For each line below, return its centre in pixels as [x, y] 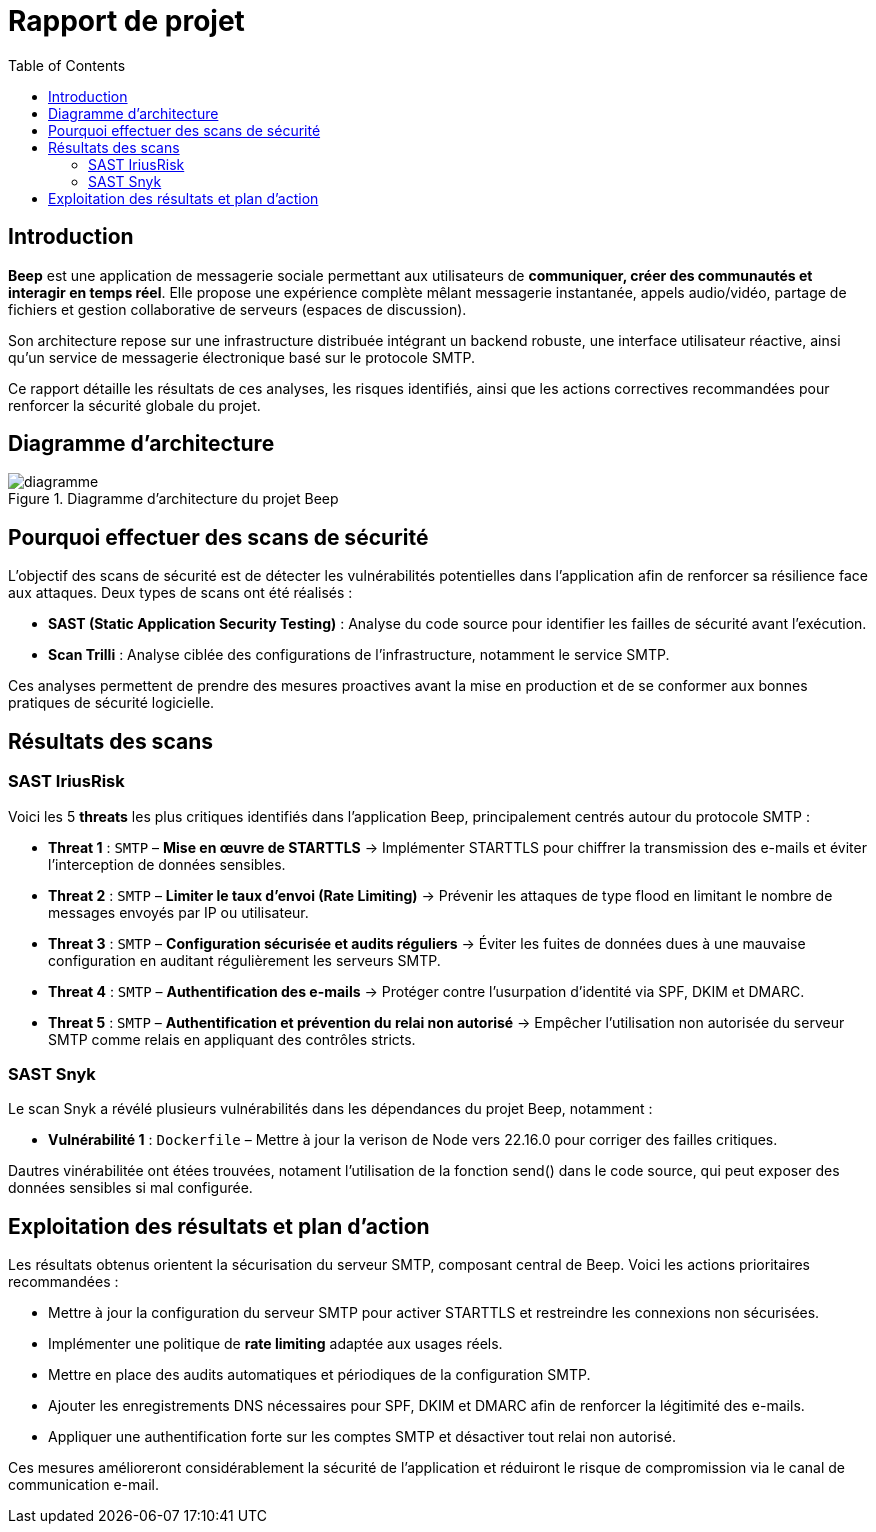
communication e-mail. [83, 1485]
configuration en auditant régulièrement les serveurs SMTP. [244, 960]
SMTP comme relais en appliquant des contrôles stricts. [232, 1039]
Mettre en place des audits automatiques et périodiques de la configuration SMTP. [319, 1375]
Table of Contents [67, 65]
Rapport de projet [126, 21]
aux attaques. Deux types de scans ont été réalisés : [180, 593]
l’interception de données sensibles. [167, 864]
